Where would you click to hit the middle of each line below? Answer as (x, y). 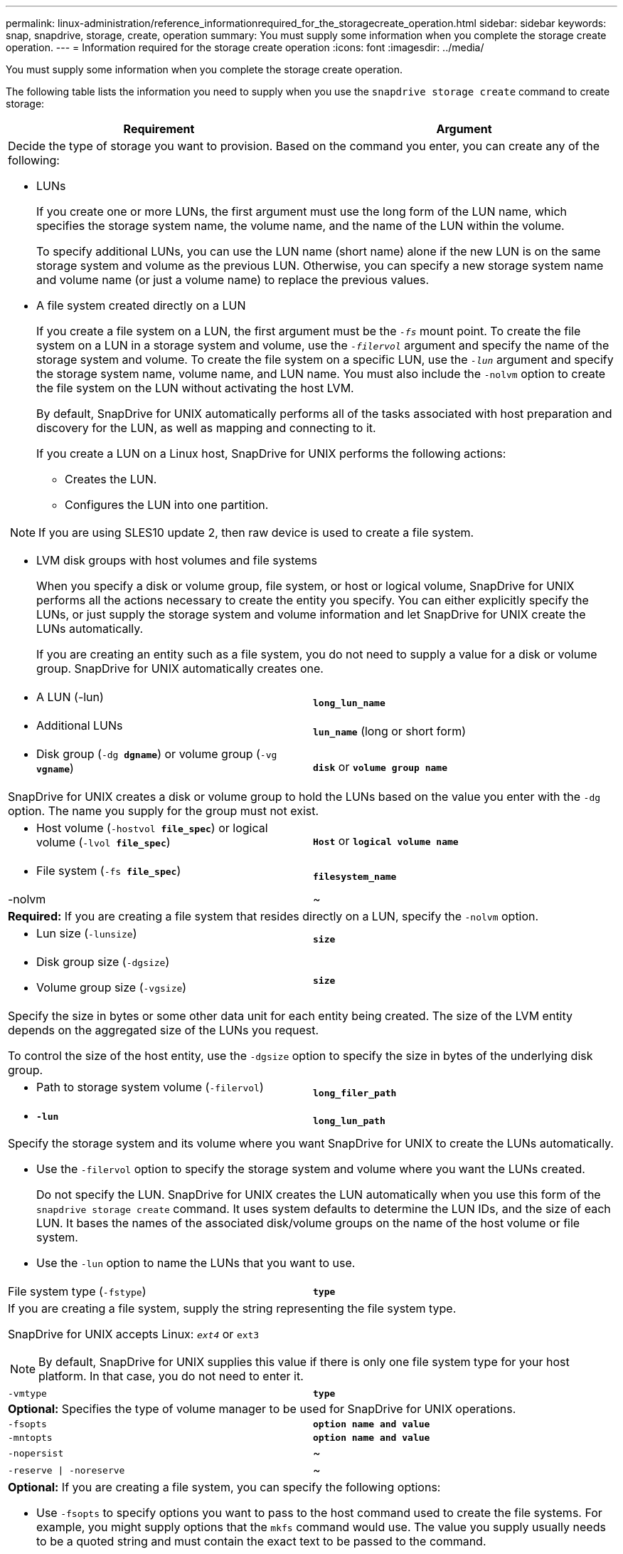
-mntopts (30, 1438)
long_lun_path (349, 1121)
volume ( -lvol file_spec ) (103, 842)
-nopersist (36, 1453)
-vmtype (27, 1393)
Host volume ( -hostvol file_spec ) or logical (152, 828)
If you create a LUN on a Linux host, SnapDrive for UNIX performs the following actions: (271, 453)
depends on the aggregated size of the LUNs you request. (164, 1030)
